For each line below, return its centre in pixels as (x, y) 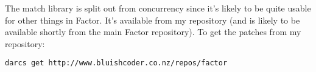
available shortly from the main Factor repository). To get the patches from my (153, 32)
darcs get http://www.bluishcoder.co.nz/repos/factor (116, 63)
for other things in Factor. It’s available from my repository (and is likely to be (153, 20)
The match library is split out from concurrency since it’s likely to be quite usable (158, 8)
